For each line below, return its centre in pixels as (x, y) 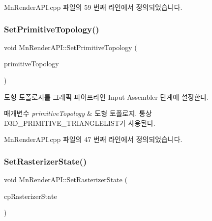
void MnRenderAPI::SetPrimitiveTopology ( (71, 47)
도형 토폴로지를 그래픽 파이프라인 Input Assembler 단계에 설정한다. (106, 97)
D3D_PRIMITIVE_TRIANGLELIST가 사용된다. (80, 123)
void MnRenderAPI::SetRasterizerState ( (66, 180)
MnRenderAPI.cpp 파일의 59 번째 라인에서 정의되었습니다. (93, 7)
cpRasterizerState (30, 196)
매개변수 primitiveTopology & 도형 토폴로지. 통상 (78, 113)
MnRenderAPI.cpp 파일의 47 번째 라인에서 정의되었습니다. (93, 139)
